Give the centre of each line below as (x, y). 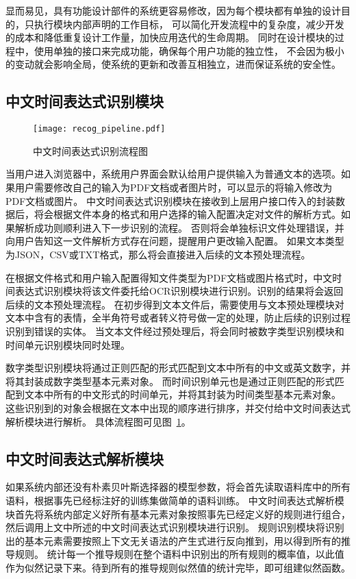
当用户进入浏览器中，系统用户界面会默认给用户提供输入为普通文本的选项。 (173, 174)
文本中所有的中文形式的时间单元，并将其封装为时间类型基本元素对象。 (182, 394)
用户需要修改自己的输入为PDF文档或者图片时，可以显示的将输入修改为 (174, 187)
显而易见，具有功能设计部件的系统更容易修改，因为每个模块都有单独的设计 (173, 10)
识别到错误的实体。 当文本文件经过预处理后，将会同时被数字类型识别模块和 (175, 331)
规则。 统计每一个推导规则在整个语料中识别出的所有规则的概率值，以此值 (179, 554)
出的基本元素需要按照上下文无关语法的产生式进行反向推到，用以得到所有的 (173, 540)
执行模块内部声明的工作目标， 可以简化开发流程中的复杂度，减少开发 (189, 24)
